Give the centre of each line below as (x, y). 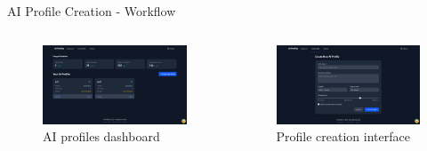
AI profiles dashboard (101, 136)
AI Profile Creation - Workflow (92, 11)
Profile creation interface (343, 136)
